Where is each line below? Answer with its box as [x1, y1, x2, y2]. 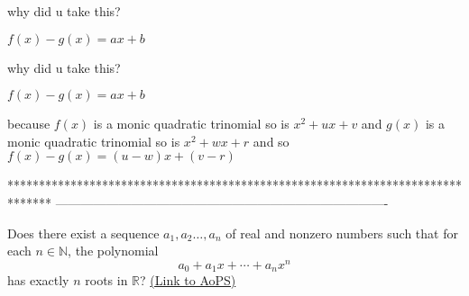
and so [253, 131, 290, 150]
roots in [85, 271, 128, 290]
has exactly [7, 271, 69, 290]
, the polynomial [68, 241, 159, 260]
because [7, 114, 51, 133]
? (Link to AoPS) [140, 271, 236, 290]
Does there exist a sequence [7, 223, 160, 242]
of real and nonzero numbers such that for [225, 223, 458, 242]
